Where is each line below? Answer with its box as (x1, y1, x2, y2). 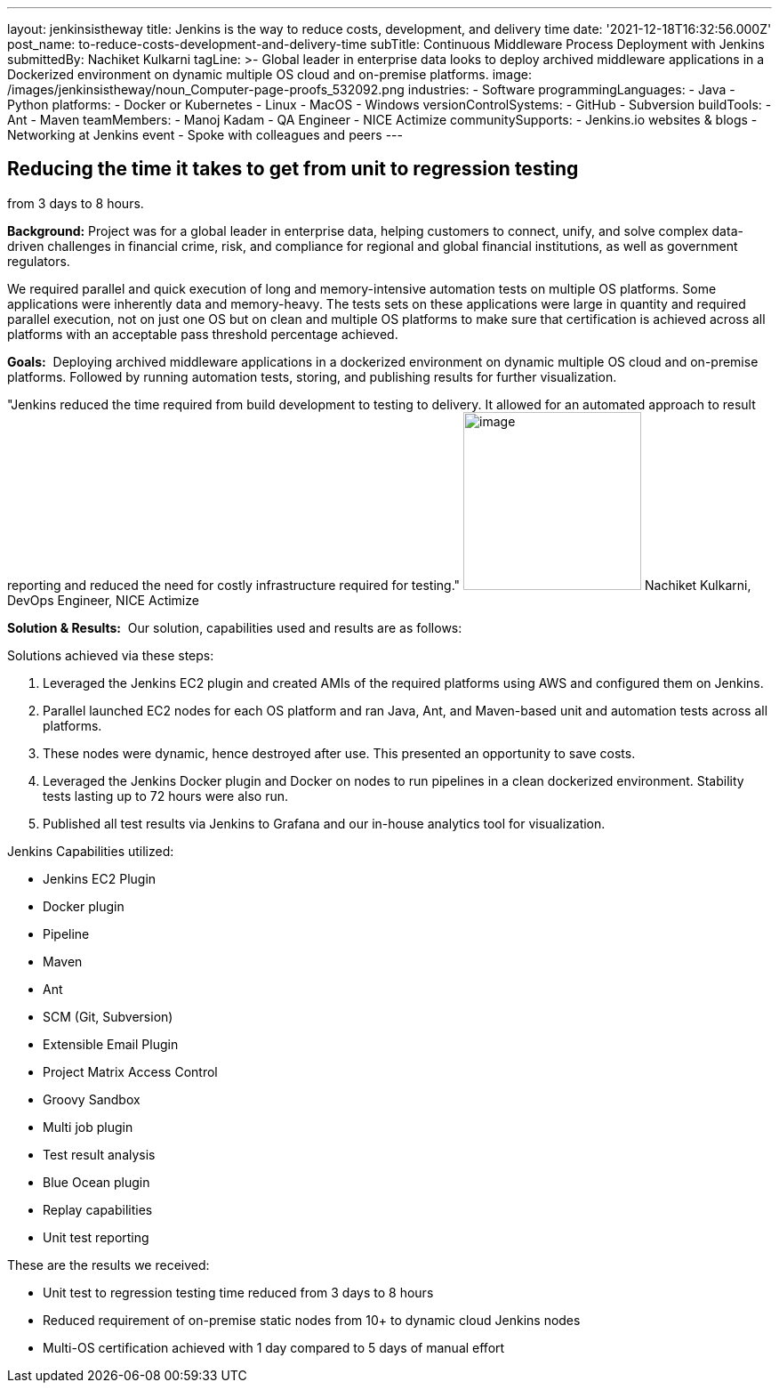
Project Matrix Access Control (43, 1063, 218, 1079)
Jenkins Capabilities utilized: (7, 843, 174, 859)
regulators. (7, 253, 70, 269)
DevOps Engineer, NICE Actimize (7, 592, 199, 608)
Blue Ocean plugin (43, 1174, 150, 1190)
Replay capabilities (43, 1201, 153, 1217)
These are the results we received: (7, 1257, 210, 1273)
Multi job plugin (43, 1119, 133, 1135)
